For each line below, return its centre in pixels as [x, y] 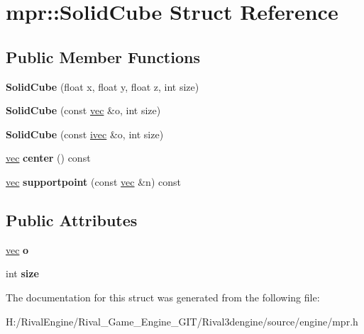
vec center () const [48, 158]
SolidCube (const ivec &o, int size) [85, 134]
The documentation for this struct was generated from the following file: [163, 297]
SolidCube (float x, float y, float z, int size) [103, 86]
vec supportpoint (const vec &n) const [93, 181]
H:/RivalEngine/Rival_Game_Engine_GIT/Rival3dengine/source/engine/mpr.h [182, 321]
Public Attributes [72, 219]
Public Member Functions [103, 56]
